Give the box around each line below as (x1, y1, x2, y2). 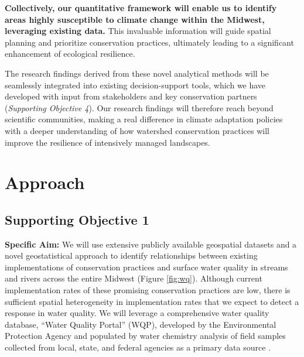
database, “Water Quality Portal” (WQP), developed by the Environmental (5, 318, 276, 330)
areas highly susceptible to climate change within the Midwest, (5, 13, 265, 25)
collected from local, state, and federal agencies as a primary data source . (5, 341, 271, 353)
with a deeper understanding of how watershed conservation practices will (5, 124, 270, 136)
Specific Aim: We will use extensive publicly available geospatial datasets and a (5, 238, 297, 250)
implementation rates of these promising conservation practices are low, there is (5, 284, 291, 296)
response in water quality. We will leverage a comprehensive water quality (5, 307, 269, 319)
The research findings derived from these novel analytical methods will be (5, 67, 269, 79)
